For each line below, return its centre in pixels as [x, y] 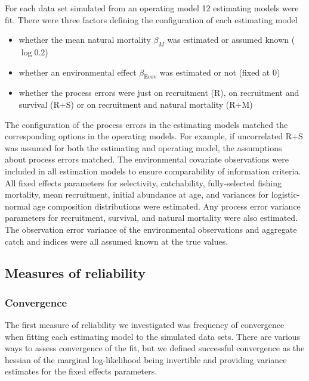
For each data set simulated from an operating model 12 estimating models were [152, 8]
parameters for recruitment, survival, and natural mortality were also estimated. [152, 218]
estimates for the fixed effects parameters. [81, 371]
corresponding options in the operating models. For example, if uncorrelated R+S [154, 136]
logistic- [285, 194]
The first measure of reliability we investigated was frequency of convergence [145, 325]
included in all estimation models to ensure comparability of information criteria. [153, 171]
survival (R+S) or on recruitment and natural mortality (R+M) [136, 104]
